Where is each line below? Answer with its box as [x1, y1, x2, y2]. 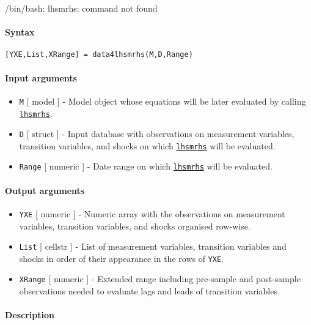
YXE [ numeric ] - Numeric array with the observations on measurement [19, 207, 285, 220]
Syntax [5, 26, 35, 39]
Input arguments [5, 71, 77, 84]
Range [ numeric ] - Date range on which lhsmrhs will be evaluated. [19, 160, 273, 173]
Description [5, 308, 55, 321]
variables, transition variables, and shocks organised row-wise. [19, 219, 251, 232]
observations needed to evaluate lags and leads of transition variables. [19, 285, 280, 297]
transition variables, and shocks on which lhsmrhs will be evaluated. [19, 139, 276, 152]
